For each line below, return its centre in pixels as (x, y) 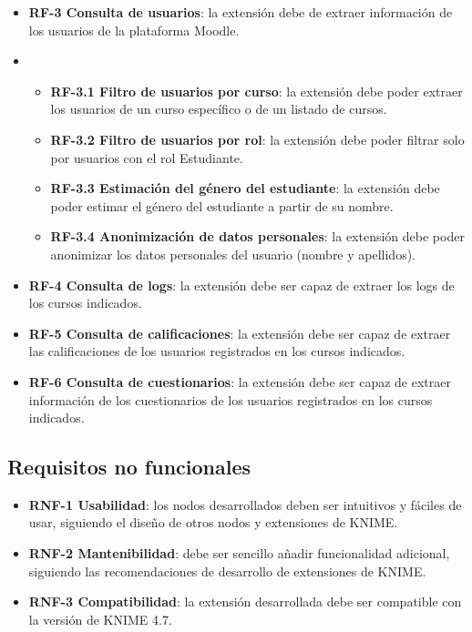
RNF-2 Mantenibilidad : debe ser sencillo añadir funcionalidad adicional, (239, 553)
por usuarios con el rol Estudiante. (147, 157)
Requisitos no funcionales (129, 467)
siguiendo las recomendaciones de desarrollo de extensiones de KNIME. (227, 571)
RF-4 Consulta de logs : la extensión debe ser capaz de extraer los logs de (241, 285)
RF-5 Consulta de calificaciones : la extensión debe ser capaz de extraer (240, 333)
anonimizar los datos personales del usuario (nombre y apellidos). (233, 254)
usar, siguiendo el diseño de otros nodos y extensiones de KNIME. (213, 522)
